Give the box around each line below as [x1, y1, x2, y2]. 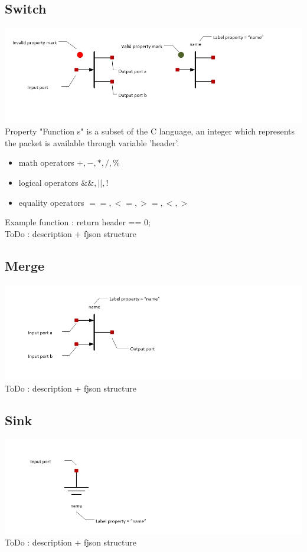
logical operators [18, 176, 79, 188]
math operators [18, 156, 74, 169]
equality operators [18, 196, 84, 208]
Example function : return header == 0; [5, 216, 151, 228]
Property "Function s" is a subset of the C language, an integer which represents [5, 125, 295, 137]
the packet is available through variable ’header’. [5, 136, 179, 149]
